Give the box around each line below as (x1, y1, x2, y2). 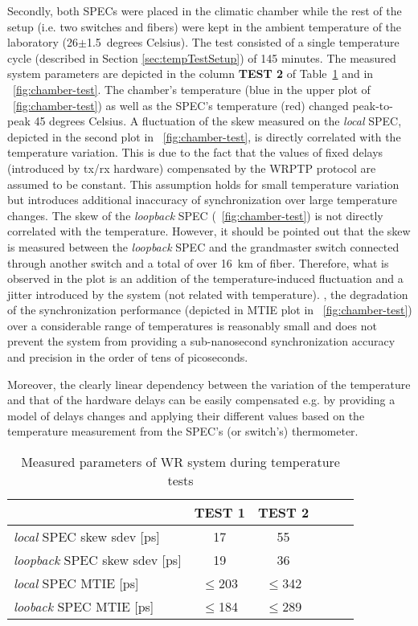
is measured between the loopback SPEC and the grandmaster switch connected (7, 238, 400, 255)
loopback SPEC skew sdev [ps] (14, 550, 182, 570)
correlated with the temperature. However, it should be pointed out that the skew (7, 223, 411, 239)
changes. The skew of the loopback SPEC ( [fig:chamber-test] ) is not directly (7, 207, 383, 223)
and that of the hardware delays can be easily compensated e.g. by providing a (7, 391, 395, 408)
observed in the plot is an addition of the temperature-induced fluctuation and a (7, 270, 404, 287)
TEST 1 (194, 503, 245, 522)
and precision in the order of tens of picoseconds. (7, 349, 248, 366)
